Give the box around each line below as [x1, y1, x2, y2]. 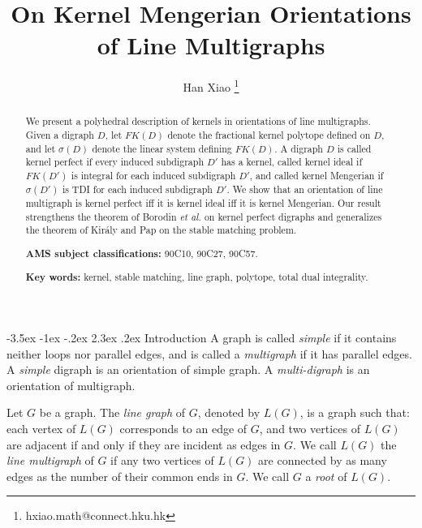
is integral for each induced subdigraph [71, 168, 236, 182]
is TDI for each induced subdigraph [62, 182, 213, 196]
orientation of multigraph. [6, 376, 136, 393]
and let [25, 141, 56, 155]
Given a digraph [25, 128, 94, 142]
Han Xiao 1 [183, 76, 239, 95]
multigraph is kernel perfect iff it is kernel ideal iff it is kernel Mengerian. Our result [25, 196, 381, 210]
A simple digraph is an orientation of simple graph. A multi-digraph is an [6, 361, 370, 378]
